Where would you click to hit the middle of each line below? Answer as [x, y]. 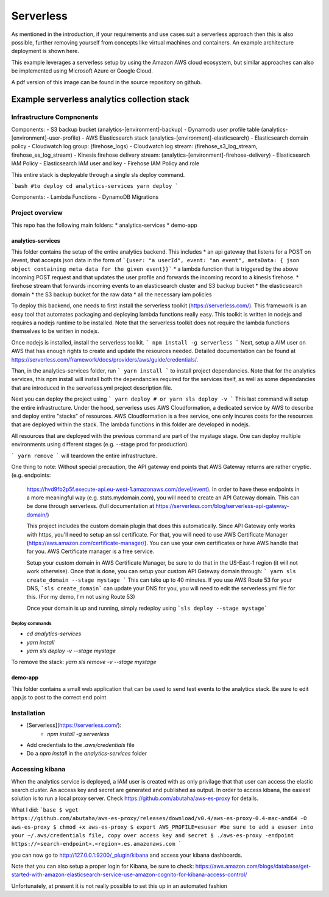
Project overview [37, 213]
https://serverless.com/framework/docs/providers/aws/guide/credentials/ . [105, 359]
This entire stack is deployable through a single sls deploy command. [98, 174]
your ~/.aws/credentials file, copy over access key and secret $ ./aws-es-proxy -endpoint [153, 835]
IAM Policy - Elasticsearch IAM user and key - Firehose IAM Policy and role [105, 163]
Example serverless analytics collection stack [101, 100]
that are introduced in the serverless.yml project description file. [92, 388]
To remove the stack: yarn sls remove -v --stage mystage [84, 662]
